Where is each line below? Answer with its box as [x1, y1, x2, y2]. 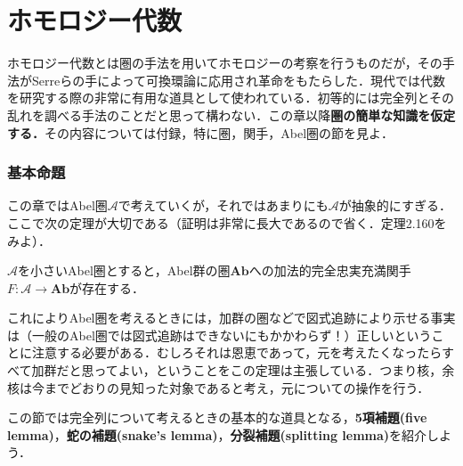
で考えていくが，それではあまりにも [118, 196, 329, 215]
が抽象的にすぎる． [338, 196, 451, 215]
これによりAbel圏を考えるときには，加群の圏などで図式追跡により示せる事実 [7, 308, 456, 327]
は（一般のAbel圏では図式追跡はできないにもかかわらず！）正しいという [7, 325, 432, 344]
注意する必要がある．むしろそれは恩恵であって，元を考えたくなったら [31, 343, 442, 362]
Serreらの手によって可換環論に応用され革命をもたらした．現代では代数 [31, 70, 446, 89]
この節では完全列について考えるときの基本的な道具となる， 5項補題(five [7, 408, 427, 427]
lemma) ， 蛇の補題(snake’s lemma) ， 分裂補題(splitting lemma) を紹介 [7, 425, 427, 444]
